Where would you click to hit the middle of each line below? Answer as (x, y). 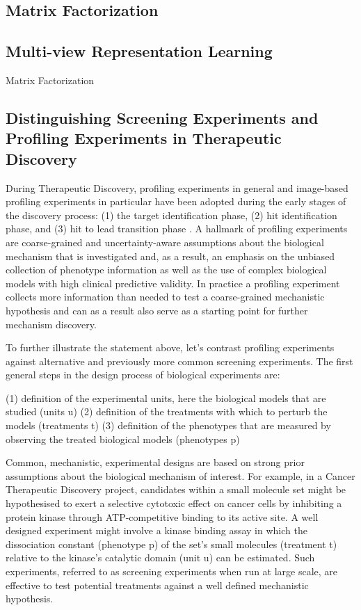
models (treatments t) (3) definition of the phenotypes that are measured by (168, 425)
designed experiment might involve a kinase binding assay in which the (157, 530)
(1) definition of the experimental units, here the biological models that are (166, 398)
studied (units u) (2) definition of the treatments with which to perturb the (167, 411)
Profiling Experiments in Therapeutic (144, 138)
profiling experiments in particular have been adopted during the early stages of (176, 201)
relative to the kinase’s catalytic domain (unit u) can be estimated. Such (160, 557)
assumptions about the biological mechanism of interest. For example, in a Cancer (180, 475)
